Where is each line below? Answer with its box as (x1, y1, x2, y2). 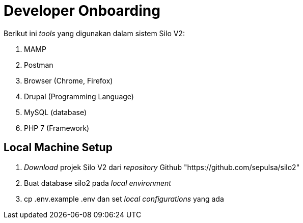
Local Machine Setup (4, 141, 113, 154)
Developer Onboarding (4, 2, 160, 19)
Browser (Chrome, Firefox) (24, 76, 113, 85)
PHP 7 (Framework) (24, 123, 90, 132)
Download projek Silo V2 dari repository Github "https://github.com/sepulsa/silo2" (24, 162, 300, 172)
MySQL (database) (24, 107, 87, 117)
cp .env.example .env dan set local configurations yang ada (24, 194, 224, 203)
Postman (24, 60, 53, 69)
